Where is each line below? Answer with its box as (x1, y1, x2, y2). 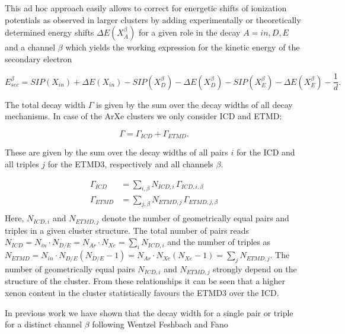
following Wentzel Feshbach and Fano (92, 318, 228, 330)
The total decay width (5, 98, 86, 110)
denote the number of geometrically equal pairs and (101, 212, 289, 224)
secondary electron (5, 52, 72, 65)
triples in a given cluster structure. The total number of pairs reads (5, 224, 250, 236)
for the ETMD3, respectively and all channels (47, 158, 213, 170)
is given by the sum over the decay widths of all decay (96, 98, 293, 110)
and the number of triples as (167, 236, 270, 248)
